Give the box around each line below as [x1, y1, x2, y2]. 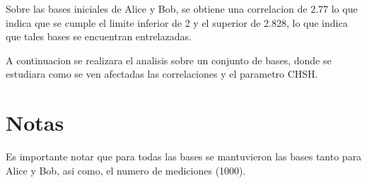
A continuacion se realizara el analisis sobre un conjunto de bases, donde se [6, 52, 332, 67]
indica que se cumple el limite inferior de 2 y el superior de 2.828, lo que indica [6, 15, 348, 30]
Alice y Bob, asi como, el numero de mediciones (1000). [6, 163, 246, 177]
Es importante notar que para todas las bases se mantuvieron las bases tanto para [6, 149, 362, 164]
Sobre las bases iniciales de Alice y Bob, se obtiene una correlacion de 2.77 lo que [6, 1, 358, 16]
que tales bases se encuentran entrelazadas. [6, 29, 192, 44]
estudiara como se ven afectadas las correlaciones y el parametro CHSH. [6, 66, 318, 81]
